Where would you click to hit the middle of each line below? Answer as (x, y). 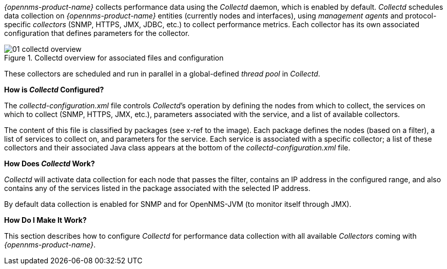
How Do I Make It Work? (45, 220)
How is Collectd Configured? (54, 90)
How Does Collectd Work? (50, 164)
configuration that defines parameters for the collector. (97, 33)
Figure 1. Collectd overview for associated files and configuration (114, 58)
